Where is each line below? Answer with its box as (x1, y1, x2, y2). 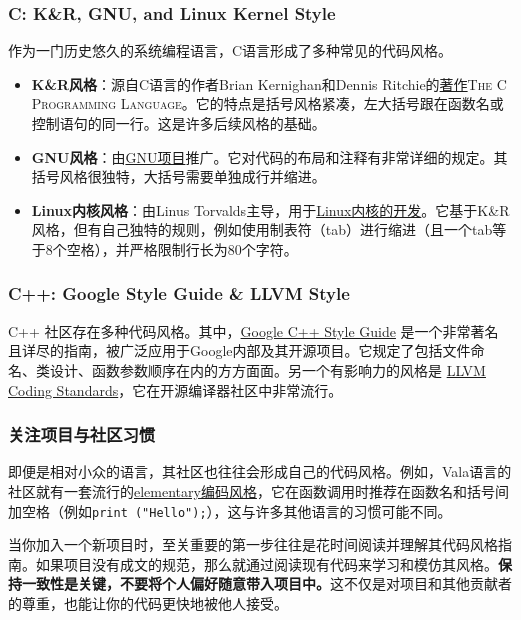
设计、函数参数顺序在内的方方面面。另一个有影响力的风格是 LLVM (49, 359, 486, 380)
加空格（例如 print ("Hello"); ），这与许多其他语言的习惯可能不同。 (8, 500, 452, 521)
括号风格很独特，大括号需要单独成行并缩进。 (31, 166, 326, 187)
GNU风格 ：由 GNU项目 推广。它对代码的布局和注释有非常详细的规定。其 (31, 146, 508, 167)
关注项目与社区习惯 (8, 422, 156, 447)
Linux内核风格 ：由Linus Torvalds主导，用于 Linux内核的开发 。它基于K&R (31, 199, 510, 220)
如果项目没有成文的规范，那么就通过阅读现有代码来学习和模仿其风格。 (35, 553, 498, 574)
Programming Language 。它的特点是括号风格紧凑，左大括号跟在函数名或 (31, 93, 504, 114)
